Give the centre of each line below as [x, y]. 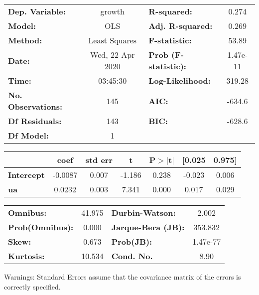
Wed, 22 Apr [113, 55]
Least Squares [113, 40]
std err [99, 160]
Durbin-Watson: [143, 213]
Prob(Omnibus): [41, 227]
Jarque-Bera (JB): [148, 227]
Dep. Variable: [37, 11]
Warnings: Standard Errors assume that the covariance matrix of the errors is [123, 277]
